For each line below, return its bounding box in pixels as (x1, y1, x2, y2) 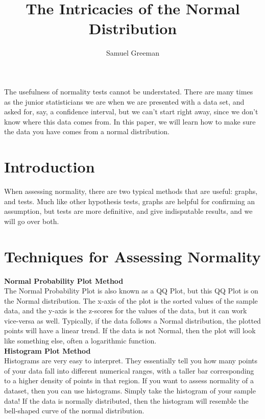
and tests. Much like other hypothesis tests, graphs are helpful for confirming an (4, 195, 255, 206)
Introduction (4, 156, 95, 177)
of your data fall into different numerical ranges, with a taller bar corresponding (4, 365, 254, 376)
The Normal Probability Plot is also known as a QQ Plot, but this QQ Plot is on (4, 285, 258, 296)
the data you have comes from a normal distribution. (4, 126, 170, 137)
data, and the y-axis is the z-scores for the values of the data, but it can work (4, 305, 247, 316)
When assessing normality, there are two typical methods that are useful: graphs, (4, 186, 258, 196)
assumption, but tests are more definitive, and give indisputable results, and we (4, 206, 253, 216)
